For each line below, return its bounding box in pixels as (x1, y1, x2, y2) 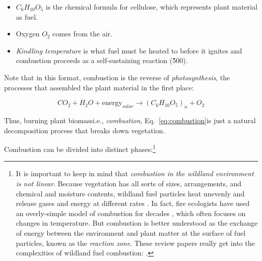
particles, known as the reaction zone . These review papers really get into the (16, 237, 255, 248)
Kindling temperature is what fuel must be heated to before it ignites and (16, 45, 242, 56)
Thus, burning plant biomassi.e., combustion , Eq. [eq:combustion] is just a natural (4, 115, 256, 125)
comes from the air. (52, 28, 112, 39)
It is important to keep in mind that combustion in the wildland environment (16, 168, 254, 179)
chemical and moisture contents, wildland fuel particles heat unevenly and (16, 188, 245, 198)
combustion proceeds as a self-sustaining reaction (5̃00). (16, 55, 188, 66)
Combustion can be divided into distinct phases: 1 (4, 142, 156, 154)
